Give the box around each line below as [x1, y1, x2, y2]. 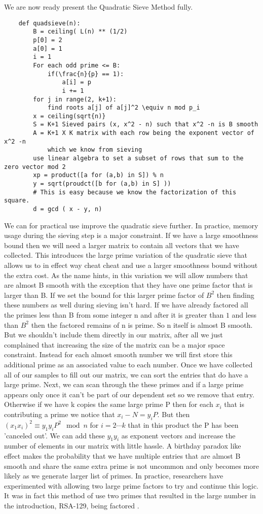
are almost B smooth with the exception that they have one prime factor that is [4, 280, 253, 290]
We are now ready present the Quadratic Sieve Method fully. [4, 2, 193, 12]
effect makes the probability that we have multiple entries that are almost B [4, 450, 241, 461]
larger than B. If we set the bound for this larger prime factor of [4, 289, 204, 300]
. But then [157, 408, 190, 419]
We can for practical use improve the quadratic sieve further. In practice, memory [4, 220, 258, 230]
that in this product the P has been [128, 419, 239, 430]
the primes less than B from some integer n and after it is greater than [4, 310, 224, 320]
